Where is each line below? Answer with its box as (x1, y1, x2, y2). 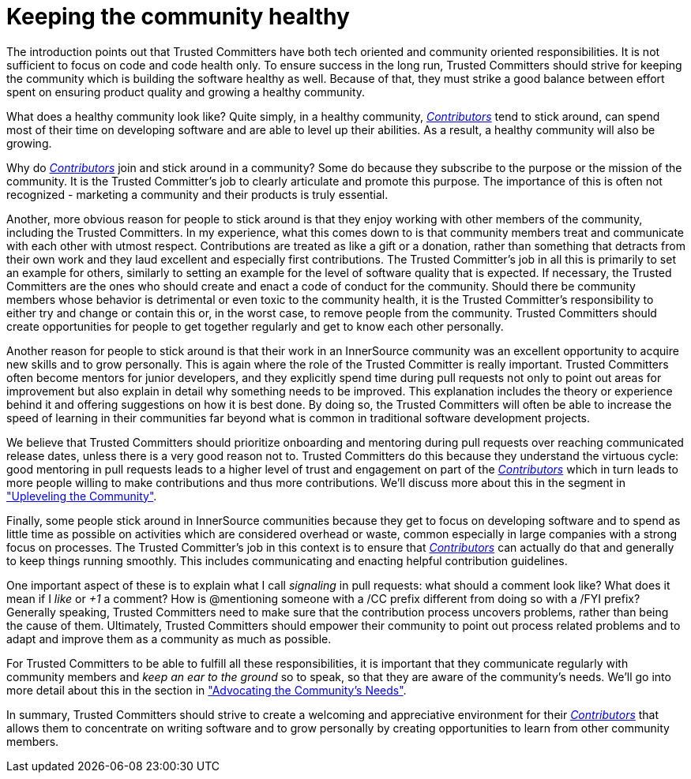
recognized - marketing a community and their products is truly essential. (6, 187, 389, 201)
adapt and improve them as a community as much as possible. (6, 631, 332, 646)
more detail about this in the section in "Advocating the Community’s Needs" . (6, 683, 407, 697)
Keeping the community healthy (6, 3, 350, 30)
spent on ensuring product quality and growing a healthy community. (6, 84, 366, 99)
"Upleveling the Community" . (6, 489, 157, 503)
